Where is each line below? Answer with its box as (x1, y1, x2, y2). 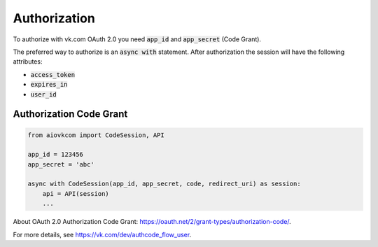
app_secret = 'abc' (27, 160, 94, 168)
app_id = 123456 (27, 150, 84, 159)
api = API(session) (42, 190, 110, 197)
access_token (30, 71, 76, 78)
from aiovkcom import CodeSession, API (27, 131, 164, 139)
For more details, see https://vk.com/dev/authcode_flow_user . (13, 230, 192, 239)
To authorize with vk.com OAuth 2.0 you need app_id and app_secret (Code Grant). (13, 35, 262, 43)
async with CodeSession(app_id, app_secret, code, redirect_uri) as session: (27, 180, 301, 188)
